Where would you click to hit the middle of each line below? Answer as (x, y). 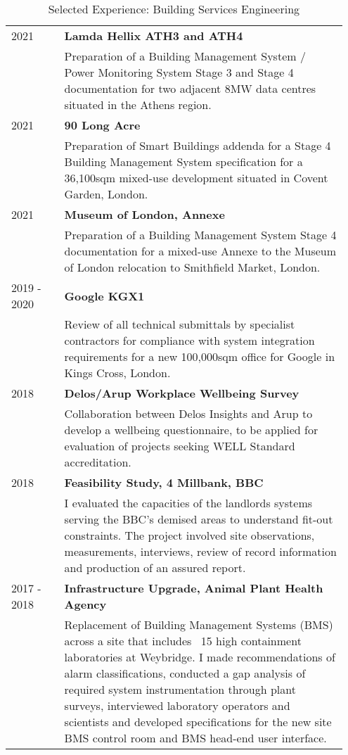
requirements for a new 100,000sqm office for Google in (200, 356)
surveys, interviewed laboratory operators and (177, 705)
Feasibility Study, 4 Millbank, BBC (164, 482)
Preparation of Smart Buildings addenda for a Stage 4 (198, 145)
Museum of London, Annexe (144, 214)
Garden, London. (106, 194)
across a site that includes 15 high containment (183, 641)
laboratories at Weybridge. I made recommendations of (200, 657)
